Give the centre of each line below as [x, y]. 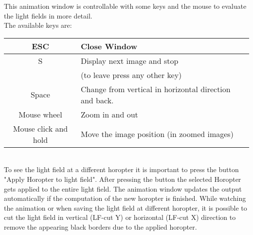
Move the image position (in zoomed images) [157, 134]
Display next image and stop [129, 60]
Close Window [109, 46]
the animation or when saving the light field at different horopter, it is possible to [126, 207]
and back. [97, 100]
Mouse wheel [40, 114]
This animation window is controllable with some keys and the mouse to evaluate [125, 6]
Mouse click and [40, 128]
